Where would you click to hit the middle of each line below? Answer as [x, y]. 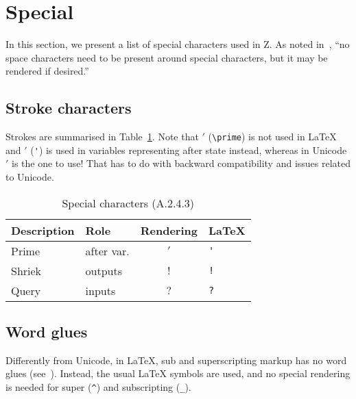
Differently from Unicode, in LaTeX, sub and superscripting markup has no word [176, 360]
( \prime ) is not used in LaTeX [272, 137]
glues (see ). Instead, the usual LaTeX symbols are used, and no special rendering [178, 373]
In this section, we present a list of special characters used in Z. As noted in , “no [178, 44]
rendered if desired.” [47, 71]
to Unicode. [30, 177]
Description [43, 230]
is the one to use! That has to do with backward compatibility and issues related [181, 163]
